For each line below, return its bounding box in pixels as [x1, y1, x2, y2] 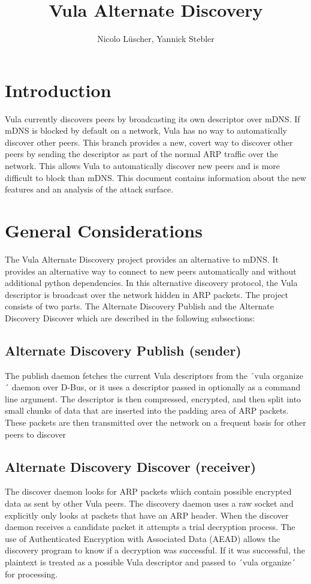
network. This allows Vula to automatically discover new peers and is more [5, 159, 280, 172]
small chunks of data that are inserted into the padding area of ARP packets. [5, 404, 289, 417]
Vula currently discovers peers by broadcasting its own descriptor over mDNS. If [5, 112, 300, 125]
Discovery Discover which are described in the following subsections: [5, 311, 255, 324]
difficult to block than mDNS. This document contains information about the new [5, 171, 306, 183]
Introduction [5, 77, 111, 102]
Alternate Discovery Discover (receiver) [5, 457, 256, 475]
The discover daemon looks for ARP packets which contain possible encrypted [5, 485, 292, 498]
